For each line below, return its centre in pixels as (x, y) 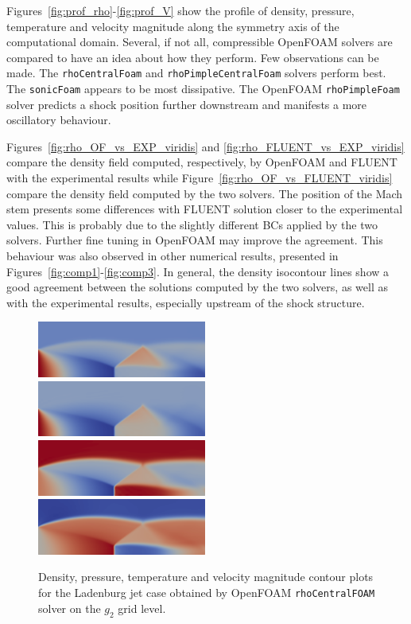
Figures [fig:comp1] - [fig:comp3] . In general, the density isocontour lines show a (198, 271)
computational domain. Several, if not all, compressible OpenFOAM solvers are (200, 42)
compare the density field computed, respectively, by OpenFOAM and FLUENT (202, 162)
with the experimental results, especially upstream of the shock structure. (186, 302)
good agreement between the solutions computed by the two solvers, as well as (197, 287)
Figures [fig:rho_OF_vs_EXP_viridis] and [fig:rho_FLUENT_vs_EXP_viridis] (205, 146)
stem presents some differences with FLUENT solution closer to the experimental (205, 209)
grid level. (142, 608)
